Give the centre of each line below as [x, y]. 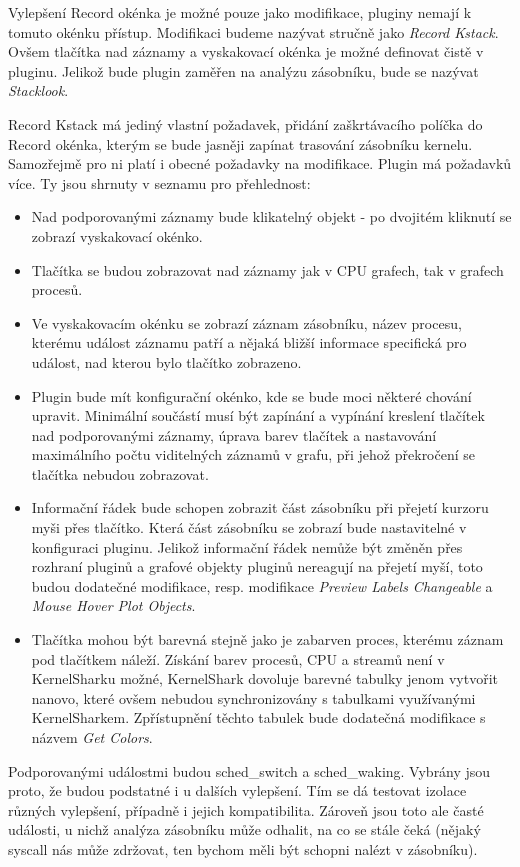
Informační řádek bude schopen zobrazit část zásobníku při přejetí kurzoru [260, 507]
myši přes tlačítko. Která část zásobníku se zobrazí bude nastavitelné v [249, 527]
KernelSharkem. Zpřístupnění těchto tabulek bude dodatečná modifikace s [258, 717]
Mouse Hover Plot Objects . [113, 605]
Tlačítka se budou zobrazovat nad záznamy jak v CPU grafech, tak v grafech [267, 269]
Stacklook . [38, 90]
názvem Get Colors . [92, 737]
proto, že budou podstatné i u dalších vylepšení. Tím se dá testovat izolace [237, 790]
